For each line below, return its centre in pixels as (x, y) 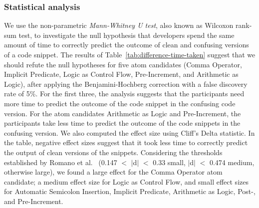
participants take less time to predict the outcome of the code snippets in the (122, 123)
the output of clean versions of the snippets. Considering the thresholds (113, 152)
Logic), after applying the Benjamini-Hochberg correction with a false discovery (126, 84)
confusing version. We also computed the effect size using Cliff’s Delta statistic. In (129, 132)
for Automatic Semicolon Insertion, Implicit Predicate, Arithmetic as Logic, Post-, (130, 191)
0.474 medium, (232, 162)
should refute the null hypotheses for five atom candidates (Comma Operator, (123, 64)
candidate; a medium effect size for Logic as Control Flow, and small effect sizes (126, 181)
